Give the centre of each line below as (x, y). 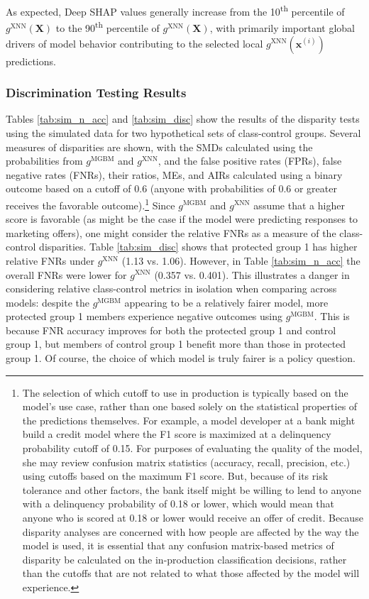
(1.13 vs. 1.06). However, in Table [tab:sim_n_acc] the (241, 260)
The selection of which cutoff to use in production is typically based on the (185, 392)
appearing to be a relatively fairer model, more (226, 302)
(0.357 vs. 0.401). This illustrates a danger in (252, 274)
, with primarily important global (282, 27)
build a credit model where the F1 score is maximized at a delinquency (177, 434)
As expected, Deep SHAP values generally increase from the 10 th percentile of (175, 10)
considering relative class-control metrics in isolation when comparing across (171, 288)
